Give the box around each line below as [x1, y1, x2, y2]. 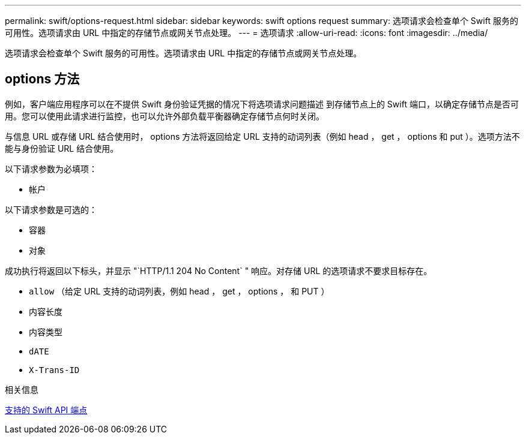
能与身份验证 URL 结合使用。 [5, 143, 119, 154]
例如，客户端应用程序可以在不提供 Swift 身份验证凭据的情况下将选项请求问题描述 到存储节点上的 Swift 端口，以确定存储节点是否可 [5, 98, 519, 109]
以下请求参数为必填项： [5, 163, 97, 174]
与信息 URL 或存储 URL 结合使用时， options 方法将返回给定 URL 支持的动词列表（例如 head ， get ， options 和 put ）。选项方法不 [5, 131, 520, 142]
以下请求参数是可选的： [5, 204, 97, 215]
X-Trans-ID [29, 365, 80, 375]
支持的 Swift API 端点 [5, 404, 88, 415]
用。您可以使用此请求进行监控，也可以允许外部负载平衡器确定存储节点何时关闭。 [5, 110, 324, 121]
